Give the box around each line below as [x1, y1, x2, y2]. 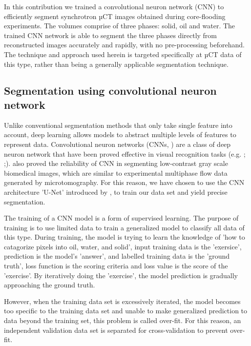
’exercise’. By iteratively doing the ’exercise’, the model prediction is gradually [4, 270, 238, 280]
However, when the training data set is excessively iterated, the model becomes [4, 296, 241, 306]
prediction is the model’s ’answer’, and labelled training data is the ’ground [4, 251, 230, 261]
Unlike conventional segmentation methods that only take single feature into [4, 120, 232, 130]
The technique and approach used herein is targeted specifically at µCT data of [4, 49, 242, 59]
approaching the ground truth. [4, 280, 95, 290]
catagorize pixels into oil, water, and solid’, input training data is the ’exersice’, [4, 241, 242, 251]
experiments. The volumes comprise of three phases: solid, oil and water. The [4, 20, 235, 31]
